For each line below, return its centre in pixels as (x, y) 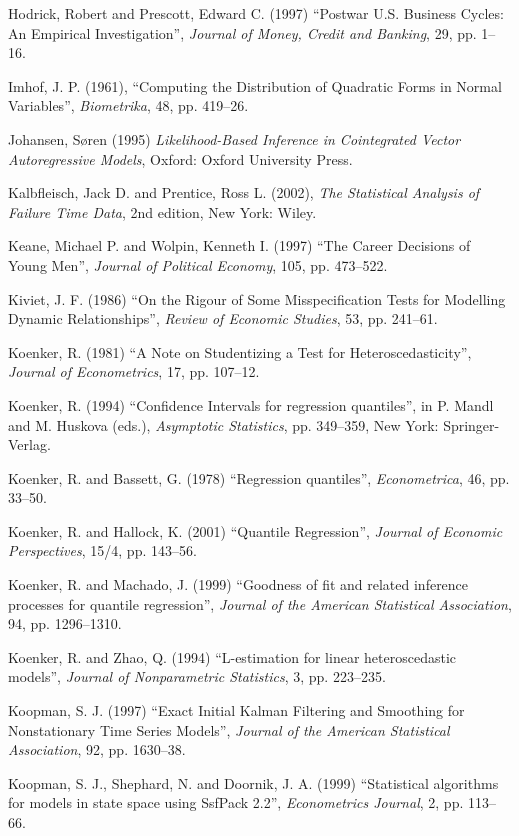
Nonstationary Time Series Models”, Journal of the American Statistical (229, 729)
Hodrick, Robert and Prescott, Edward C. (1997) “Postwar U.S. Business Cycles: (256, 13)
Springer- (471, 424)
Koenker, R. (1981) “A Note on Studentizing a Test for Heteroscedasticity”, (240, 351)
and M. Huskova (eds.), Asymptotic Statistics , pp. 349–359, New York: (223, 424)
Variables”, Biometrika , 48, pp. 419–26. (128, 105)
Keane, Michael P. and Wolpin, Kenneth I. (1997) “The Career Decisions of (239, 245)
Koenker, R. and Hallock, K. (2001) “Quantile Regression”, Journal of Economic (255, 530)
